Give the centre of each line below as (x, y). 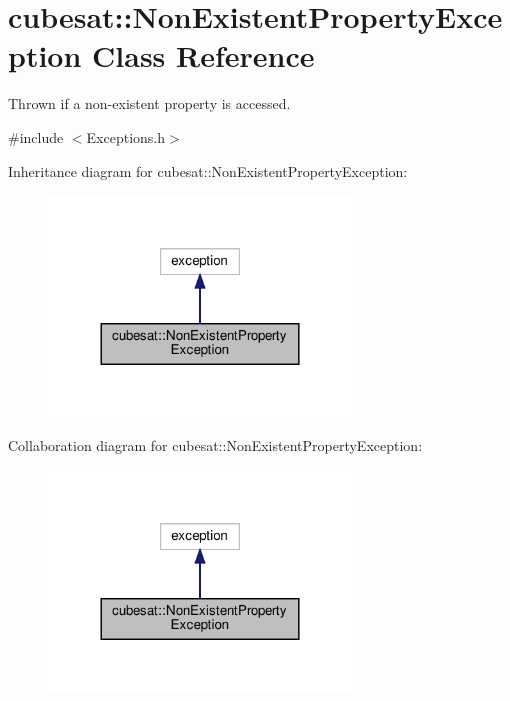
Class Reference (203, 55)
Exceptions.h (126, 136)
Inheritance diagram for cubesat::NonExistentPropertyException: (208, 170)
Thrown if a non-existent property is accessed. (149, 103)
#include (36, 136)
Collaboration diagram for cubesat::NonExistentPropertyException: (215, 445)
